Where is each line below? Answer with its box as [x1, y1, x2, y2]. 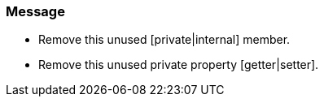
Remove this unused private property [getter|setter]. [38, 58, 319, 72]
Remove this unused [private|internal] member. [38, 32, 291, 47]
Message [6, 3, 65, 19]
